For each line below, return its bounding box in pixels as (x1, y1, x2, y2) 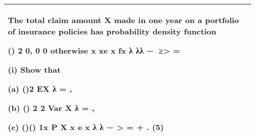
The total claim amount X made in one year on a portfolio (8, 14, 239, 26)
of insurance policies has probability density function (8, 26, 216, 37)
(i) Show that (8, 64, 61, 75)
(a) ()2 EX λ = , (8, 83, 72, 94)
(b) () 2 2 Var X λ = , (8, 102, 95, 113)
